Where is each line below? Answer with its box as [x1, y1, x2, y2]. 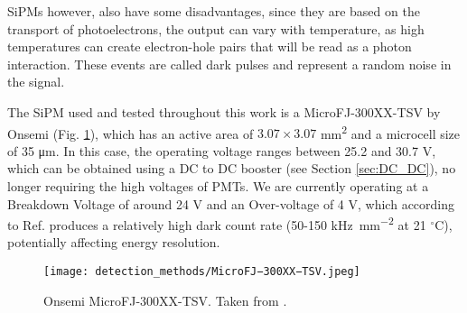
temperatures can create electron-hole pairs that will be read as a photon [7, 37, 412, 56]
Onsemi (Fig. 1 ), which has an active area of [7, 124, 254, 143]
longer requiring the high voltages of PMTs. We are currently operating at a [7, 177, 429, 195]
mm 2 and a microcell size [320, 121, 461, 143]
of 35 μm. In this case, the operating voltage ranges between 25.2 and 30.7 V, [7, 141, 436, 160]
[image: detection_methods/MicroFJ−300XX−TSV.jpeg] [43, 265, 360, 279]
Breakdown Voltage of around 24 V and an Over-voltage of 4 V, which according [7, 194, 455, 213]
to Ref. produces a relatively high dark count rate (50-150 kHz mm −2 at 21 [7, 213, 426, 234]
